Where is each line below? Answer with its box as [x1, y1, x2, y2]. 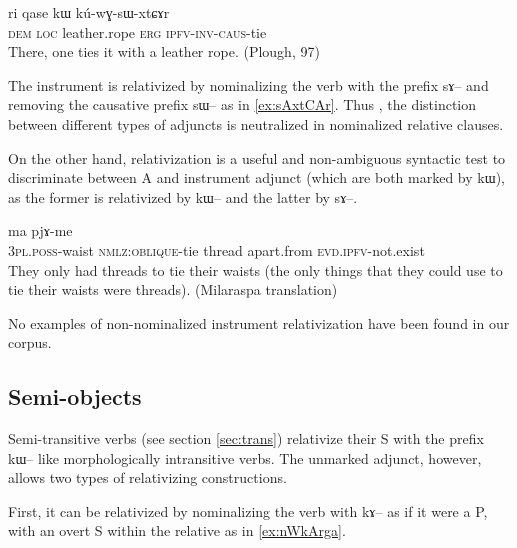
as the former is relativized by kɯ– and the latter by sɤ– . [8, 186, 358, 207]
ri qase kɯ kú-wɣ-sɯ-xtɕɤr [8, 2, 170, 22]
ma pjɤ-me [8, 220, 73, 241]
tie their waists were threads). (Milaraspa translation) [8, 279, 338, 300]
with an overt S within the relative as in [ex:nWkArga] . [8, 520, 346, 541]
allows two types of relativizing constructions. [8, 467, 287, 488]
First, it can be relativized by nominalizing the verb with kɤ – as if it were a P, [8, 500, 488, 521]
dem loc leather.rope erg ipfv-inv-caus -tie [8, 21, 267, 42]
